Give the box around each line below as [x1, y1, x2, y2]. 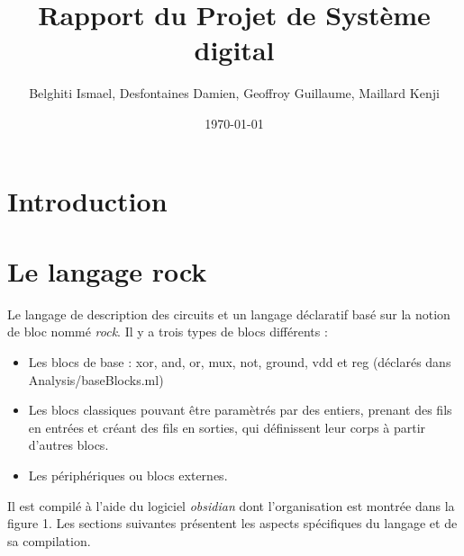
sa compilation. [7, 531, 91, 550]
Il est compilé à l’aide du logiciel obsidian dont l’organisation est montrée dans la [7, 496, 455, 515]
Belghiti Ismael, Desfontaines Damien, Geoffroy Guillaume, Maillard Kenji [29, 84, 440, 103]
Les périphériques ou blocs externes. [28, 465, 228, 484]
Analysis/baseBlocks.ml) [28, 370, 164, 389]
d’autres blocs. [28, 435, 109, 454]
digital [194, 31, 275, 68]
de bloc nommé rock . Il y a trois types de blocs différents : [7, 322, 328, 341]
